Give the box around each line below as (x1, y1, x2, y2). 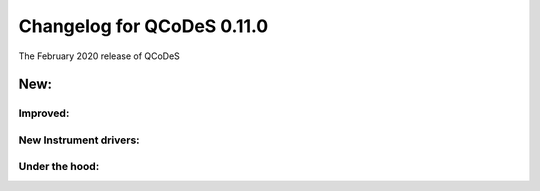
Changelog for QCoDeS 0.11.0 (18, 15, 269, 37)
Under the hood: (18, 160, 100, 174)
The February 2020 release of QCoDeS (18, 50, 180, 62)
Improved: (18, 106, 70, 120)
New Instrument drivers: (18, 133, 140, 147)
